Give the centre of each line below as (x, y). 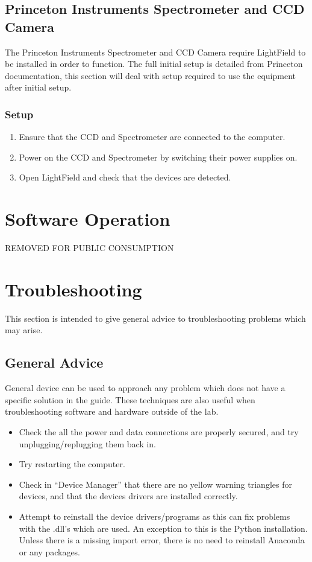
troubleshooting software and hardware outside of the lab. (112, 411)
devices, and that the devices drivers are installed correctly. (128, 496)
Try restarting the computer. (72, 464)
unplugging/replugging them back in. (88, 443)
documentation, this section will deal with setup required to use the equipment (150, 75)
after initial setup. (38, 87)
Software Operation (88, 219)
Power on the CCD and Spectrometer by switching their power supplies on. (158, 157)
